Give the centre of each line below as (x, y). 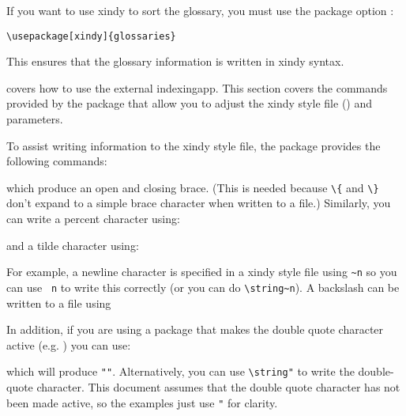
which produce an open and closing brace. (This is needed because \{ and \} (193, 187)
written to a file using (59, 303)
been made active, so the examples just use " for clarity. (142, 402)
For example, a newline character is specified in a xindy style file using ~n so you (202, 272)
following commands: (57, 161)
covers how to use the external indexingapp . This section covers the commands (197, 87)
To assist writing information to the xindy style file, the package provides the (194, 145)
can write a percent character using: (93, 219)
